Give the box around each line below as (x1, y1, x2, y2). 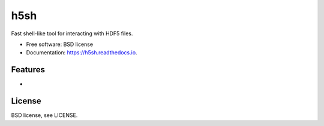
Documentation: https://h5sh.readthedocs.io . (26, 49, 137, 56)
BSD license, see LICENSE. (11, 112, 78, 119)
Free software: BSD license (26, 41, 93, 48)
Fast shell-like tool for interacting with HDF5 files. (11, 30, 133, 37)
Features (11, 64, 45, 75)
